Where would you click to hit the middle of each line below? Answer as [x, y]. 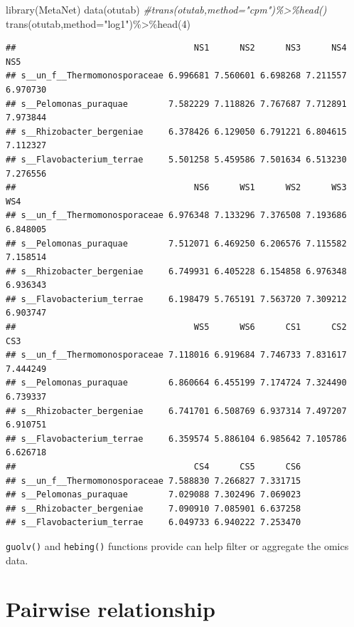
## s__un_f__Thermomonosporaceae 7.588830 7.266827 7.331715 [154, 481]
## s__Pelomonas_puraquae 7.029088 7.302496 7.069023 [154, 495]
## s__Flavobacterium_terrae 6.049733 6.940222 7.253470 [154, 523]
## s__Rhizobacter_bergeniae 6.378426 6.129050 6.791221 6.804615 [176, 131]
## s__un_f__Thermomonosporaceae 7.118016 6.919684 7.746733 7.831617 [176, 355]
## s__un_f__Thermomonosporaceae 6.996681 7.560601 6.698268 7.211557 [176, 76]
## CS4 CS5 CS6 [154, 467]
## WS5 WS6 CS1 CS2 [176, 327]
